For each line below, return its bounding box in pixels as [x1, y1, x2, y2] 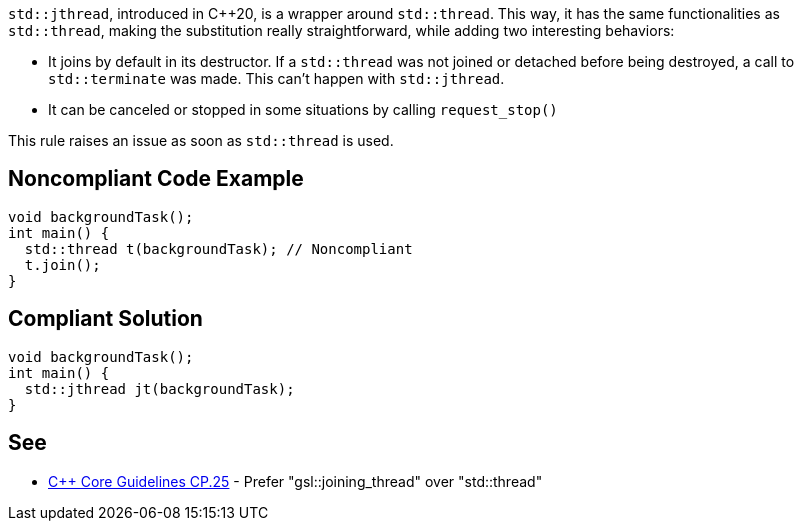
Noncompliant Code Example [8, 166, 304, 192]
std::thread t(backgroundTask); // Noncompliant [24, 240, 413, 257]
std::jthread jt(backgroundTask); [24, 380, 295, 397]
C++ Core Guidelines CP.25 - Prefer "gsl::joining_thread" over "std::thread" [48, 472, 543, 490]
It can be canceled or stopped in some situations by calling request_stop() [48, 101, 558, 118]
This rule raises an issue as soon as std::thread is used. [8, 132, 394, 149]
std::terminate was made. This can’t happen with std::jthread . [48, 70, 505, 87]
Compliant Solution [8, 306, 203, 332]
